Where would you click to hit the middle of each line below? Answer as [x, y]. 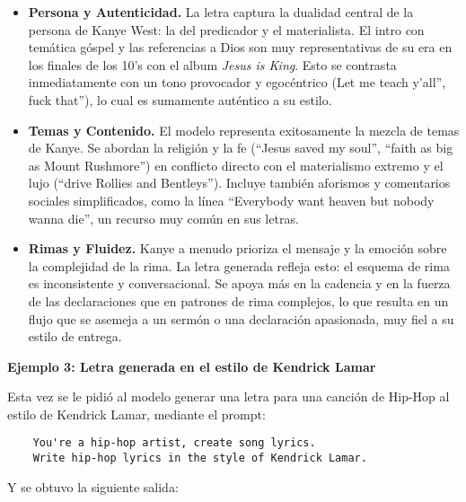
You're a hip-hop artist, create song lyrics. [174, 443]
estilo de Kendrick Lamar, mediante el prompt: [136, 414]
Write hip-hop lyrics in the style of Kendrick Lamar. [200, 458]
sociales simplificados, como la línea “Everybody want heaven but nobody [231, 200]
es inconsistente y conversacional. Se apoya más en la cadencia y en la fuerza [239, 283]
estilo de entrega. [75, 336]
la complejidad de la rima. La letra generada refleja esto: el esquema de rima [239, 265]
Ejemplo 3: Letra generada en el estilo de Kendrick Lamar [192, 366]
